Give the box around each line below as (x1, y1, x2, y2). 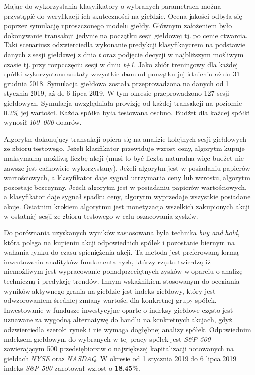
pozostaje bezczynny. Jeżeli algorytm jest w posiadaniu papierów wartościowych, (4, 182, 247, 192)
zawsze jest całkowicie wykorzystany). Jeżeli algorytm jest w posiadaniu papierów (4, 162, 250, 173)
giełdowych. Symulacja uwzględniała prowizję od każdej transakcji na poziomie (4, 97, 242, 108)
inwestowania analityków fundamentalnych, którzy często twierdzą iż (4, 256, 211, 266)
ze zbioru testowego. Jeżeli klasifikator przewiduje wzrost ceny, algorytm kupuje (4, 143, 245, 153)
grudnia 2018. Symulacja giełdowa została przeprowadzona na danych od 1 (4, 78, 229, 88)
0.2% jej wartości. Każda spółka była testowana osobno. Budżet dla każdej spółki (4, 107, 250, 117)
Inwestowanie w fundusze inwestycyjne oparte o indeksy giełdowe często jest (4, 304, 233, 315)
